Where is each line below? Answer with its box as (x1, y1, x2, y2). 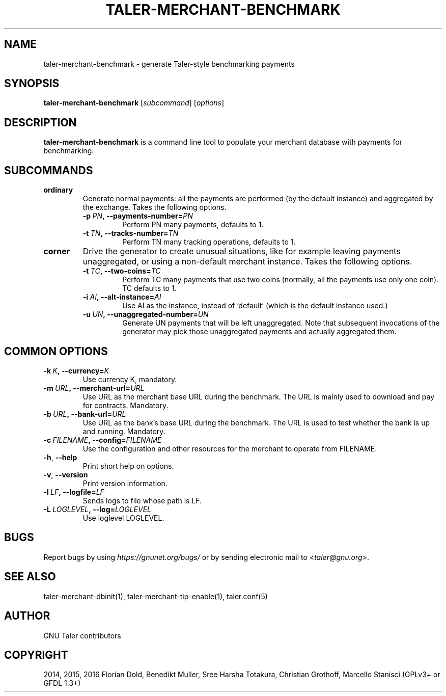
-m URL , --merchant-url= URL (43, 383, 145, 392)
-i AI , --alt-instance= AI (82, 292, 161, 302)
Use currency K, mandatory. (82, 374, 177, 384)
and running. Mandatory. (82, 426, 165, 436)
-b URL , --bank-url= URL (43, 409, 126, 418)
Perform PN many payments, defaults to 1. (122, 220, 264, 229)
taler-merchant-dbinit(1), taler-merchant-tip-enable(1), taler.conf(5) (43, 592, 268, 601)
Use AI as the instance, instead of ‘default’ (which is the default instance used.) (122, 301, 388, 310)
